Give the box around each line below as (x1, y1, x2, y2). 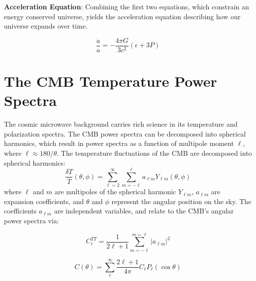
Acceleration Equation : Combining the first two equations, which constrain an (4, 1, 249, 11)
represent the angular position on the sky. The (111, 196, 252, 206)
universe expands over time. (4, 21, 88, 31)
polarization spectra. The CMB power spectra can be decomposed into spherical (4, 128, 246, 139)
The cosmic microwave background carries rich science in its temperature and (4, 119, 238, 129)
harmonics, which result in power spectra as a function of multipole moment (4, 138, 234, 148)
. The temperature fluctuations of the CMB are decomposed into (57, 147, 252, 158)
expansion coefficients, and (4, 196, 84, 206)
